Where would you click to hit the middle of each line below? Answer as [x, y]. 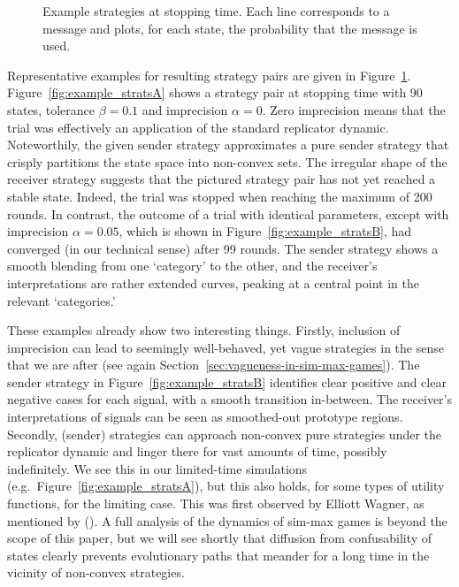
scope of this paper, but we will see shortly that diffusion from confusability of [220, 538]
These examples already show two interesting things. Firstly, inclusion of [204, 330]
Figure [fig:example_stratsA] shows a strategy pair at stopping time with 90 [215, 92]
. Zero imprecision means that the [354, 109]
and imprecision [185, 109]
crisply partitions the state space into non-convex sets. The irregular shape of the [227, 161]
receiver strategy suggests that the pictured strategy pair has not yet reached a [222, 179]
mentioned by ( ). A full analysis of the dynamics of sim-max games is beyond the [227, 520]
